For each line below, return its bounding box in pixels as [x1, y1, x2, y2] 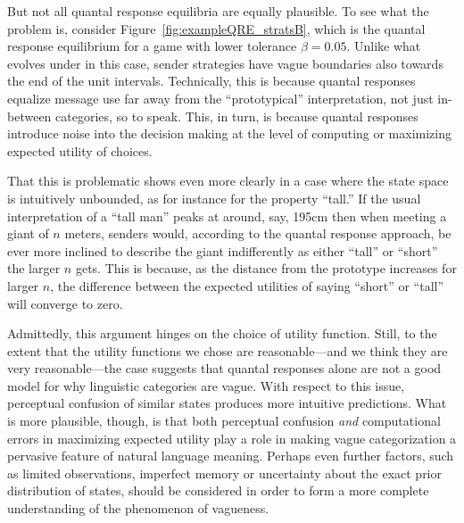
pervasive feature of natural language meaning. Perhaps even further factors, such [7, 446, 454, 465]
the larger [7, 259, 61, 278]
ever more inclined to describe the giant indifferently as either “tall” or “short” [7, 241, 438, 260]
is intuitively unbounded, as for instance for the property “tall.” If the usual [7, 188, 421, 207]
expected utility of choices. [7, 141, 153, 160]
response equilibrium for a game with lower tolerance [7, 37, 297, 55]
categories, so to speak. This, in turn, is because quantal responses [55, 106, 418, 125]
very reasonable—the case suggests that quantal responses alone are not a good [7, 359, 442, 378]
